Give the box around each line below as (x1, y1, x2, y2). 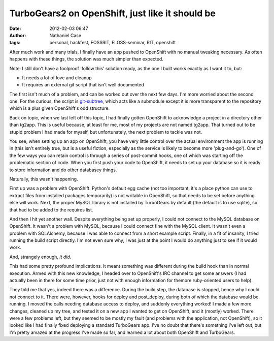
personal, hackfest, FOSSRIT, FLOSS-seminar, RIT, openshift (49, 40, 176, 46)
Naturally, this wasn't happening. (9, 176, 78, 182)
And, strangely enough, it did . (9, 254, 72, 260)
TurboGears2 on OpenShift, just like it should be (9, 8, 216, 19)
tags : (9, 40, 21, 46)
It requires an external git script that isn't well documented (22, 82, 144, 88)
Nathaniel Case (49, 32, 81, 38)
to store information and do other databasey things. (9, 167, 117, 173)
